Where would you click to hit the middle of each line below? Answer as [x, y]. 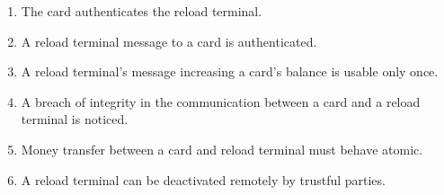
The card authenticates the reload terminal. [142, 11]
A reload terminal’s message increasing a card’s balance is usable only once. [230, 71]
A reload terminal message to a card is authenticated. [169, 41]
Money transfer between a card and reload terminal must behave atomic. [222, 149]
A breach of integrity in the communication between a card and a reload [221, 101]
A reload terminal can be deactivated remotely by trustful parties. [203, 179]
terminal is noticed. [75, 119]
